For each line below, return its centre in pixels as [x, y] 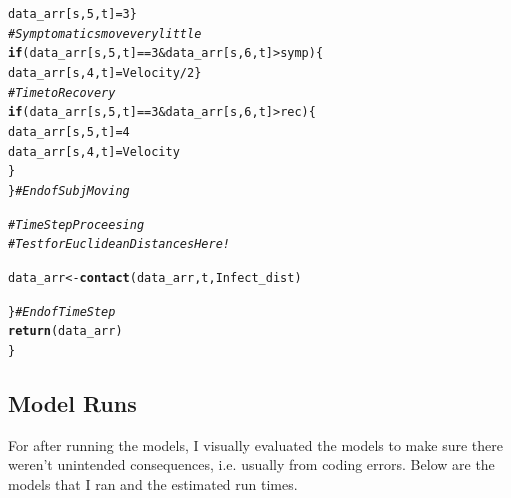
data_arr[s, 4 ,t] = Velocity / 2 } [105, 72]
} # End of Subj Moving [69, 190]
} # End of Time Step [62, 311]
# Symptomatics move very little [105, 33]
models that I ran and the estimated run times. [153, 483]
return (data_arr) [65, 331]
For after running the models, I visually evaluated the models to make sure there [255, 444]
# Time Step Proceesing [76, 224]
